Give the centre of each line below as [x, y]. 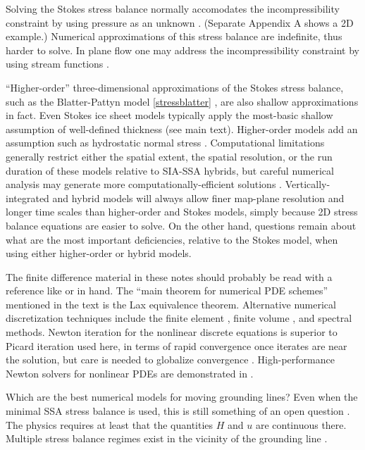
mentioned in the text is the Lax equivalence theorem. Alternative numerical [171, 304]
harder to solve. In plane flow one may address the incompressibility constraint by [182, 50]
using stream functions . [57, 64]
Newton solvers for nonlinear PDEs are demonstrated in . [130, 373]
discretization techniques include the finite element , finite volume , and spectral [179, 318]
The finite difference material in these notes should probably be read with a [169, 276]
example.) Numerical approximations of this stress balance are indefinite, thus [174, 36]
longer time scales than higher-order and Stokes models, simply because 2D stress [182, 212]
